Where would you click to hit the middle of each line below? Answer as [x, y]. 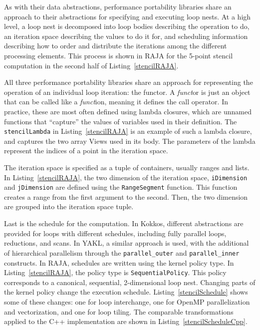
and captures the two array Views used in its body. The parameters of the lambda [130, 141]
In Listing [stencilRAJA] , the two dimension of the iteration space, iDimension [126, 177]
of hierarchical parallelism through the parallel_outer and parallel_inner [122, 252]
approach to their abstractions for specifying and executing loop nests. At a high [128, 16]
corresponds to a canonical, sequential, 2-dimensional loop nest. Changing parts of [130, 282]
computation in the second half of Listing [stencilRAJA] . [91, 65]
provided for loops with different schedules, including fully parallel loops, [115, 233]
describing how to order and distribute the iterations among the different [116, 46]
